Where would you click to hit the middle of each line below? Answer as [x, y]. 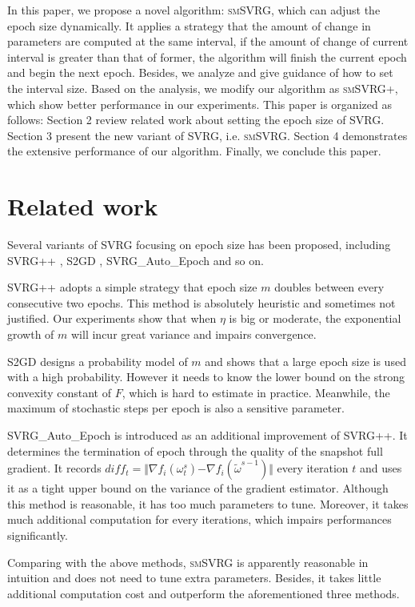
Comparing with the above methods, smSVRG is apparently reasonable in [188, 562]
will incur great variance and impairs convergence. [194, 334]
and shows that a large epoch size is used [305, 361]
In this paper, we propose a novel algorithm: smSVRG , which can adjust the [194, 10]
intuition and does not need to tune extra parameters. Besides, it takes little [194, 578]
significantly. [38, 535]
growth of [31, 334]
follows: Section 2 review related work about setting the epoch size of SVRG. [196, 120]
